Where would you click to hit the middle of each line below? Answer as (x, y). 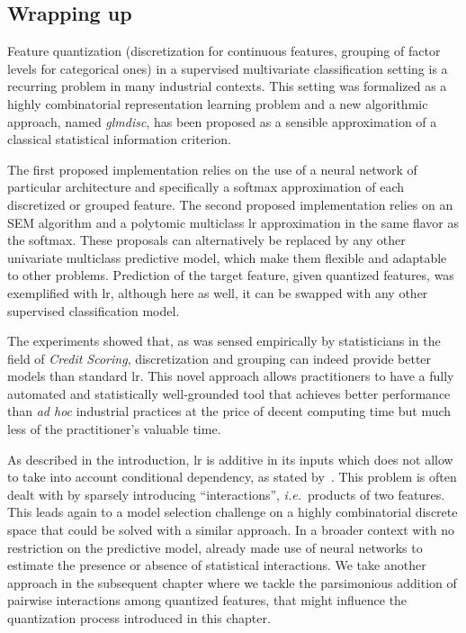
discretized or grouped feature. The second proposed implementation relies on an (230, 204)
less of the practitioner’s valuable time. (114, 429)
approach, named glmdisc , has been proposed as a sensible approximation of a (222, 121)
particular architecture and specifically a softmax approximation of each (206, 187)
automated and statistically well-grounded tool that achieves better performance (229, 393)
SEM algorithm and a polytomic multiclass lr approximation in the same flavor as (233, 222)
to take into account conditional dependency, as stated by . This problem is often (232, 477)
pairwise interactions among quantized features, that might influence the (207, 600)
